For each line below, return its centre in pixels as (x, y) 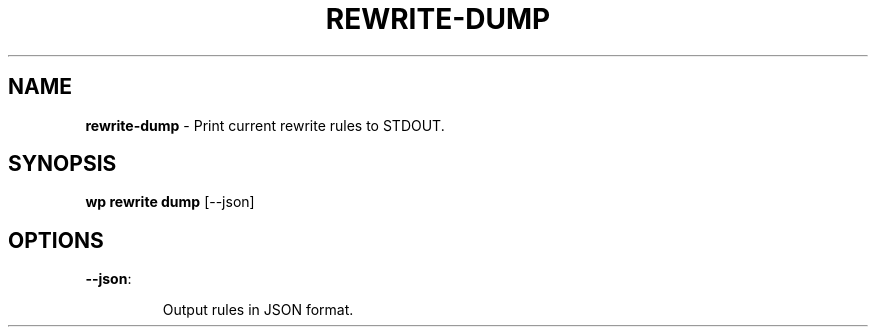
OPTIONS (56, 240)
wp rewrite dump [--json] (170, 202)
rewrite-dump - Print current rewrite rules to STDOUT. (265, 125)
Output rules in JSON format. (258, 310)
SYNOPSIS (62, 164)
